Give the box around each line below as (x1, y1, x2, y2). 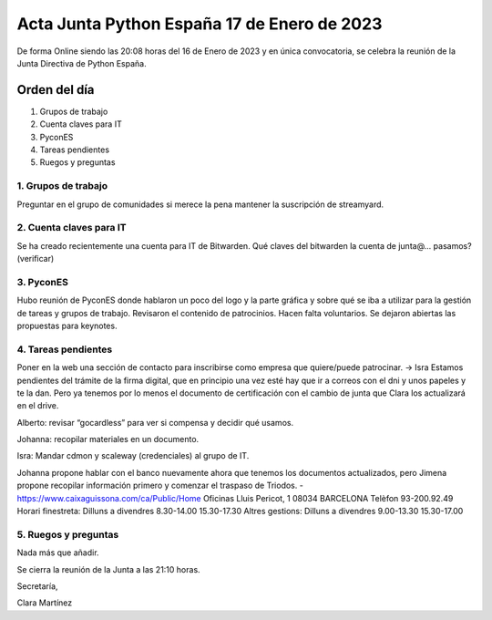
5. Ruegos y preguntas (16, 528, 119, 541)
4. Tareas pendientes (16, 343, 113, 356)
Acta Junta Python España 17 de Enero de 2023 (16, 14, 383, 34)
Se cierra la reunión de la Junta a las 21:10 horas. (16, 563, 200, 574)
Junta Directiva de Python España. (16, 57, 147, 68)
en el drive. (16, 400, 59, 411)
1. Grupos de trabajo (16, 180, 108, 192)
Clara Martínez (16, 597, 73, 608)
